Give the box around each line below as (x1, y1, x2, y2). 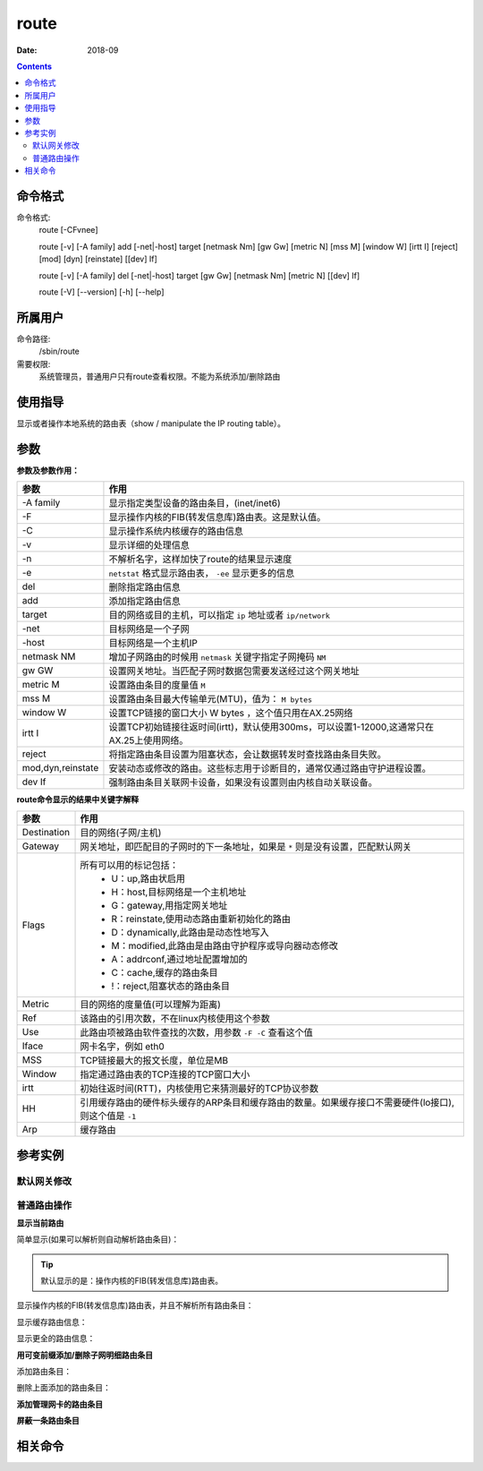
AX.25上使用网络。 (108, 734, 189, 747)
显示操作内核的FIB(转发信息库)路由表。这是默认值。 (108, 511, 326, 524)
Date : (16, 45, 38, 56)
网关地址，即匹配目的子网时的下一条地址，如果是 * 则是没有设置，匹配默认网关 (80, 840, 412, 852)
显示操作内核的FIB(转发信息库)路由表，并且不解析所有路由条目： (16, 1300, 254, 1311)
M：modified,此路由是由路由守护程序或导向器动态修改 (111, 939, 339, 952)
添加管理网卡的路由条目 (16, 1398, 103, 1409)
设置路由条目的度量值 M (108, 679, 206, 691)
